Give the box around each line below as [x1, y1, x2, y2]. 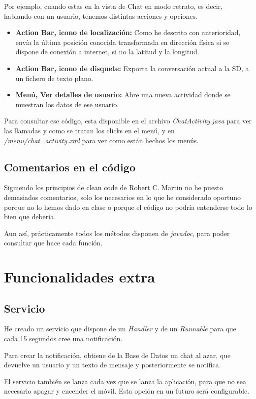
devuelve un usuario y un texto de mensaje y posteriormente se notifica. [4, 359, 221, 370]
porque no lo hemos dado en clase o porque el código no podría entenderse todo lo [4, 201, 252, 212]
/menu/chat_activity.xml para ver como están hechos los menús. [4, 135, 199, 145]
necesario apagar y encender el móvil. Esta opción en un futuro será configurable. [4, 386, 250, 396]
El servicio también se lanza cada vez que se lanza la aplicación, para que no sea [4, 376, 247, 386]
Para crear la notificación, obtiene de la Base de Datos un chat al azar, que [4, 350, 231, 360]
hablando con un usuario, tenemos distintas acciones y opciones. [4, 10, 197, 21]
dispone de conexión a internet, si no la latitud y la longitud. [15, 46, 199, 57]
